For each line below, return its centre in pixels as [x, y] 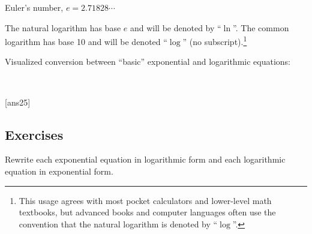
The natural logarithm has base [63, 27]
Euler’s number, [34, 7]
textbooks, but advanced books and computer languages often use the [147, 212]
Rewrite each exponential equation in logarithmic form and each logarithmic [145, 159]
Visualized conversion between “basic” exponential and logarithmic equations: [148, 61]
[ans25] [18, 102]
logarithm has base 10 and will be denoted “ [86, 41]
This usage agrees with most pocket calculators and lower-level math [145, 200]
